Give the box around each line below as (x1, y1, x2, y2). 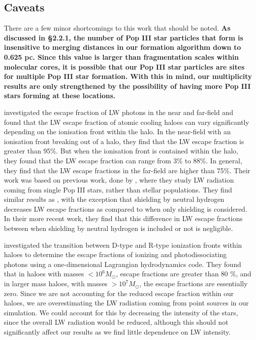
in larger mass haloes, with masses (4, 278, 108, 289)
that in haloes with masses (4, 268, 84, 279)
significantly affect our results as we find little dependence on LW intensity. (4, 327, 231, 337)
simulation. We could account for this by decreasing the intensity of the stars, (4, 307, 238, 317)
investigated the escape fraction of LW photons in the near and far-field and (4, 107, 233, 117)
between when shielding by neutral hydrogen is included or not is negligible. (4, 223, 233, 233)
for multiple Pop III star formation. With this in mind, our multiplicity (4, 71, 252, 81)
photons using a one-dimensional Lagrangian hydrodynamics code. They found (4, 259, 241, 269)
